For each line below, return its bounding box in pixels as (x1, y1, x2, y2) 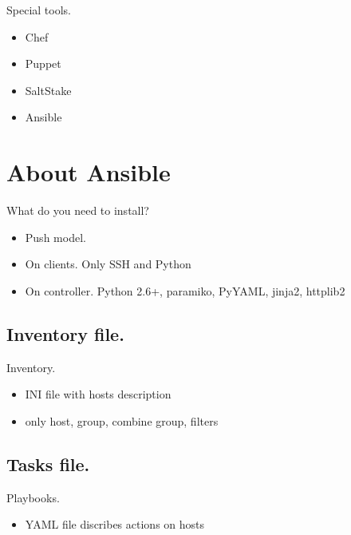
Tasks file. (6, 451, 90, 476)
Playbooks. (6, 489, 60, 505)
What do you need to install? (6, 202, 149, 219)
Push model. (25, 228, 86, 245)
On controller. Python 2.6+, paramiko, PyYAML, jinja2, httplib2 (25, 282, 345, 299)
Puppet (25, 55, 61, 72)
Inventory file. (6, 321, 124, 346)
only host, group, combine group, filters (25, 412, 219, 429)
